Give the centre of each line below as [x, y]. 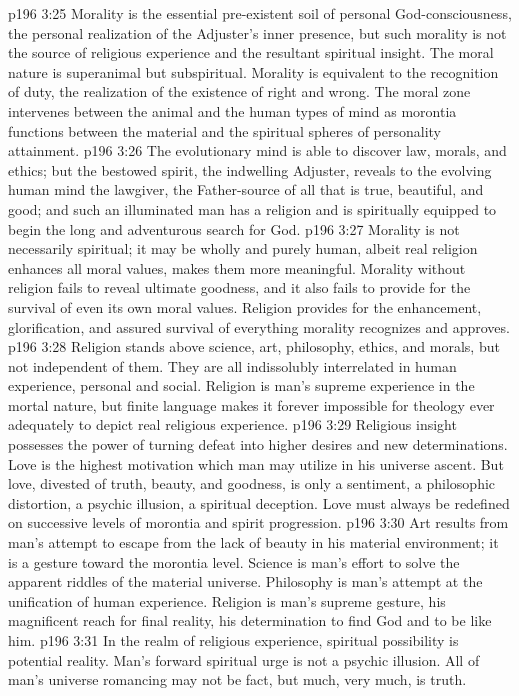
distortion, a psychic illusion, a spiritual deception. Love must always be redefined [259, 502]
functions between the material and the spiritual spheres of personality [225, 130]
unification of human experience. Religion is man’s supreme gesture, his [227, 600]
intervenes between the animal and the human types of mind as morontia [232, 110]
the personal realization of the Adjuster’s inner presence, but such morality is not [257, 32]
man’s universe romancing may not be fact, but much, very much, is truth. [237, 679]
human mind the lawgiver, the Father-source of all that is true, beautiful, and [246, 189]
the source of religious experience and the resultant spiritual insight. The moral [251, 52]
